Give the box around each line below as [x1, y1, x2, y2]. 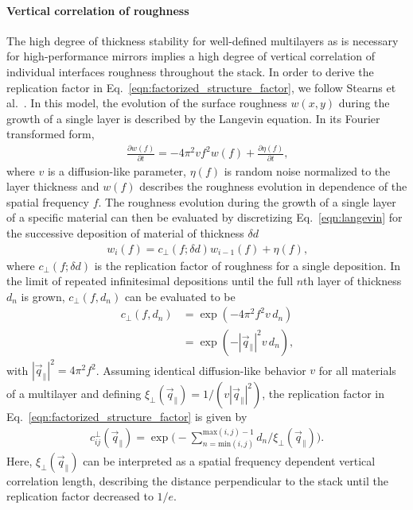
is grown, [21, 288, 65, 304]
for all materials [318, 361, 396, 378]
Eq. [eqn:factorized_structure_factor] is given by [6, 408, 247, 425]
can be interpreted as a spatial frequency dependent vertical [83, 452, 376, 469]
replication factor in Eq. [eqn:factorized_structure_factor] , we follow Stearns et [6, 79, 396, 95]
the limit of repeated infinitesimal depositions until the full [6, 272, 294, 289]
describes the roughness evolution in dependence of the [139, 178, 407, 195]
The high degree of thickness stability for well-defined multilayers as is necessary [6, 32, 399, 48]
